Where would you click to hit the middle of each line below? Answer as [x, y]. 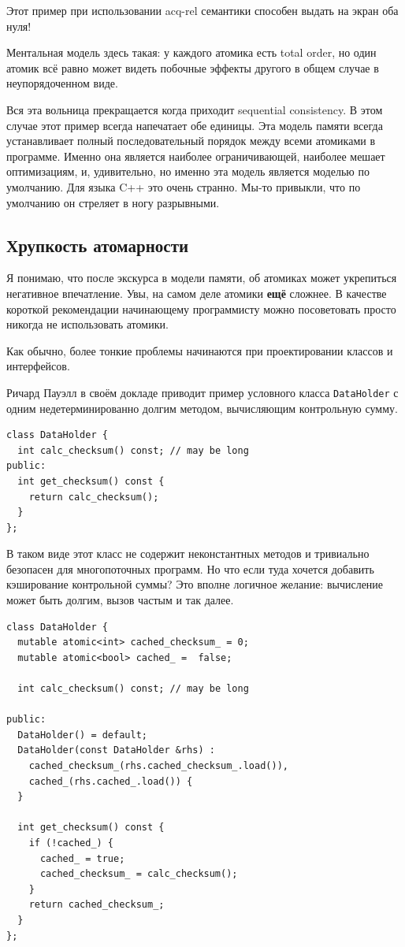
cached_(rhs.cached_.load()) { [111, 781]
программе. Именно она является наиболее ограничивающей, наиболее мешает [196, 156]
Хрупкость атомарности [98, 245]
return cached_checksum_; [97, 905]
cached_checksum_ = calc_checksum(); [139, 874]
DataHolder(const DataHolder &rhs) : [116, 750]
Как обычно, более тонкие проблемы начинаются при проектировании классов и [200, 350]
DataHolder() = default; [82, 735]
